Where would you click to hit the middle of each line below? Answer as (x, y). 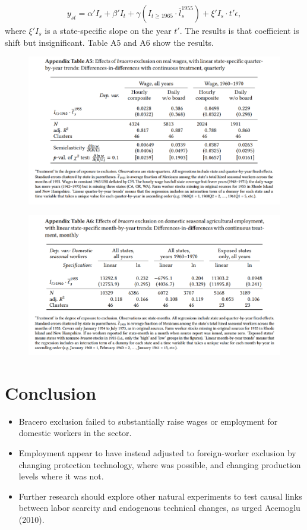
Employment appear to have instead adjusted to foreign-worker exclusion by (157, 452)
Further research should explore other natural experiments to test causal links (160, 496)
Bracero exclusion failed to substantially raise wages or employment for (148, 421)
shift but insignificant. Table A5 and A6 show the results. (110, 42)
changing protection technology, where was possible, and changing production (160, 464)
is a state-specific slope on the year (108, 31)
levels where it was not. (61, 476)
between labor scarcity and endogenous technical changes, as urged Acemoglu (159, 508)
